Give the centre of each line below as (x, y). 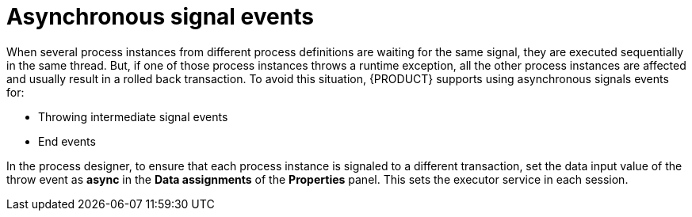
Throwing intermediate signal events (133, 116)
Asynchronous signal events (160, 17)
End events (67, 141)
